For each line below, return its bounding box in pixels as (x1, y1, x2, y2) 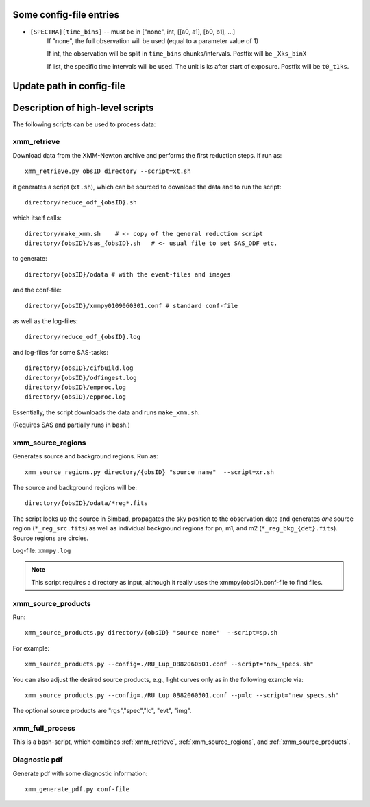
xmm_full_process (12, 724, 75, 734)
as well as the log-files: (12, 317, 78, 325)
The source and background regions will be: (12, 484, 137, 492)
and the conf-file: (12, 285, 62, 294)
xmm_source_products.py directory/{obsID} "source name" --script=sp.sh (25, 629, 278, 637)
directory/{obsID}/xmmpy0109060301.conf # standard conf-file (25, 302, 238, 309)
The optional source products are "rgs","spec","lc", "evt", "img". (12, 707, 192, 715)
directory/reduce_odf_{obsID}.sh (25, 198, 137, 206)
